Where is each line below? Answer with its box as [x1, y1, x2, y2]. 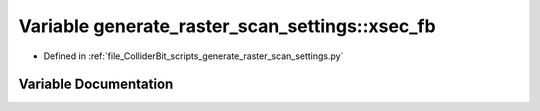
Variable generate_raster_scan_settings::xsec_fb [18, 15, 436, 37]
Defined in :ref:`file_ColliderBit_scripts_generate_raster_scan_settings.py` [43, 50, 344, 62]
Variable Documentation [18, 76, 174, 93]
